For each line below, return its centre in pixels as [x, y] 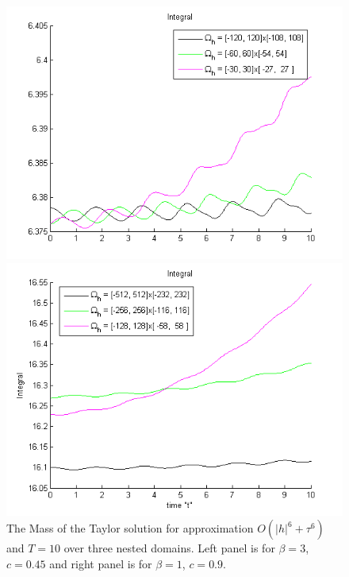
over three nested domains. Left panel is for [169, 548]
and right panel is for [101, 563]
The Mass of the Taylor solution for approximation [130, 528]
